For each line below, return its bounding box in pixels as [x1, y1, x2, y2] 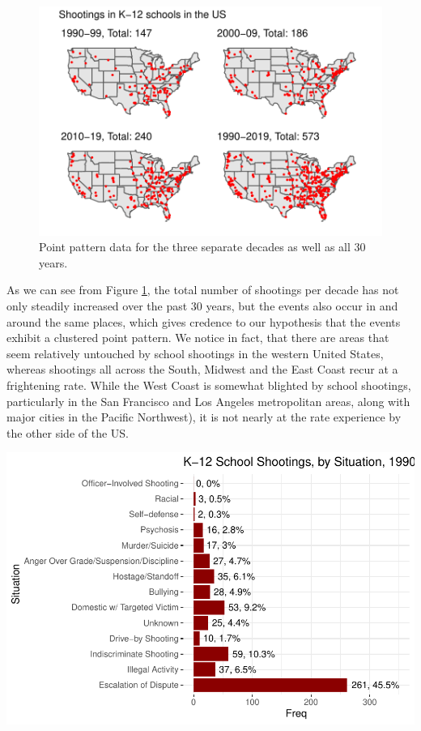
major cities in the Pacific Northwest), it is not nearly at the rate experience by [6, 408, 402, 425]
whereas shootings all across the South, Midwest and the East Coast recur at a [6, 361, 398, 378]
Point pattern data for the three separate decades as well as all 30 [39, 238, 366, 255]
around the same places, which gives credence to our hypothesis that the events [6, 313, 401, 330]
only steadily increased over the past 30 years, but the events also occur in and [6, 297, 398, 314]
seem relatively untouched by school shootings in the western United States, [6, 344, 384, 361]
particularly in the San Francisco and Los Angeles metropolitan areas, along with [6, 392, 410, 409]
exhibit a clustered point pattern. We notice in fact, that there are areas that [6, 329, 389, 346]
